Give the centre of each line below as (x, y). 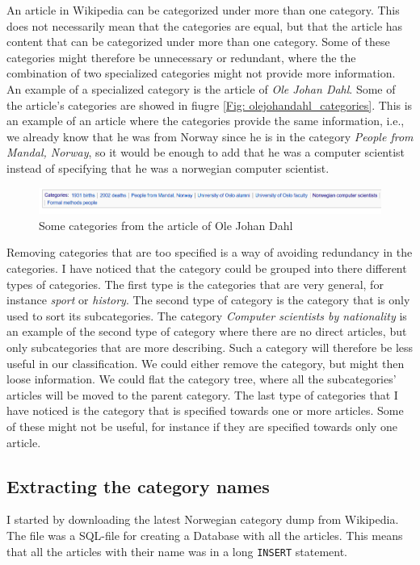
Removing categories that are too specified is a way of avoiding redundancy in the (210, 252)
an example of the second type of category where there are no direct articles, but (207, 331)
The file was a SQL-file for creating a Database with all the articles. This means (205, 535)
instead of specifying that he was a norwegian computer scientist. (168, 167)
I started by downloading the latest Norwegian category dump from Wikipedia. (203, 519)
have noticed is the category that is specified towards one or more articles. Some (205, 410)
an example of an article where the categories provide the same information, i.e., (206, 121)
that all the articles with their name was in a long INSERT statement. (177, 551)
